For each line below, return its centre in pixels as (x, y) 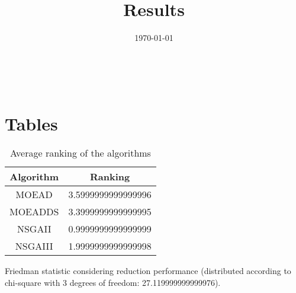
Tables (31, 123)
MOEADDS (34, 212)
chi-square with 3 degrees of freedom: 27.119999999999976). (113, 283)
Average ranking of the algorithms (80, 153)
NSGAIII (34, 246)
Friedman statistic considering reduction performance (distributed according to (148, 271)
